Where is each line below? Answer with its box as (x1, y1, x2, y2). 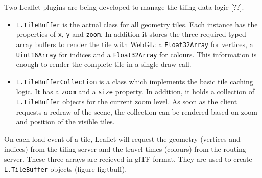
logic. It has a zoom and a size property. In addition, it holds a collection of (16, 86, 255, 97)
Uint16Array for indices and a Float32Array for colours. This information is (16, 49, 257, 59)
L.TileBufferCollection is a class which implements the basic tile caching (16, 76, 253, 86)
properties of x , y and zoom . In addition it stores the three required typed (16, 29, 246, 39)
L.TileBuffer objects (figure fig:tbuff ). (4, 163, 127, 174)
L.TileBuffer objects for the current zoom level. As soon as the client (16, 96, 237, 107)
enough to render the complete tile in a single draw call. (16, 59, 192, 70)
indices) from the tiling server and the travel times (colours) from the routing (4, 143, 246, 154)
